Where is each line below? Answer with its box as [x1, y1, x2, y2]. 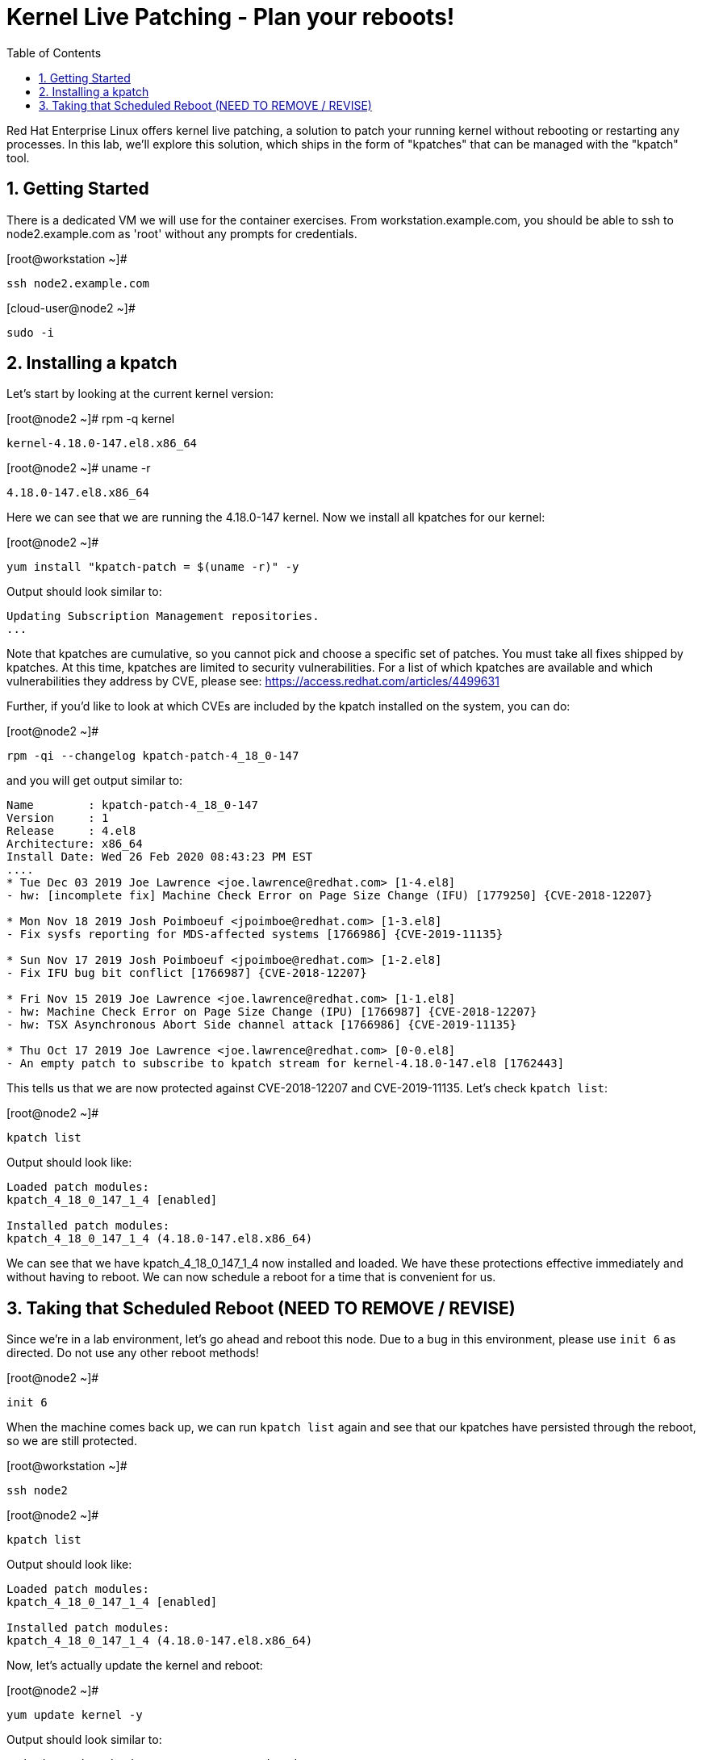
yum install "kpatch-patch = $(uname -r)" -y [6, 560, 299, 574]
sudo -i [6, 325, 55, 339]
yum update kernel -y [6, 1708, 143, 1722]
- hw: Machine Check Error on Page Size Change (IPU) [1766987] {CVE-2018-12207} [6, 1005, 537, 1019]
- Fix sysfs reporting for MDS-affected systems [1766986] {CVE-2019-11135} [6, 928, 504, 941]
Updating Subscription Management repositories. [6, 610, 320, 623]
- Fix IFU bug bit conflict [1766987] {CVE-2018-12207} [6, 966, 367, 980]
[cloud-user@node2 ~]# [6, 300, 136, 315]
